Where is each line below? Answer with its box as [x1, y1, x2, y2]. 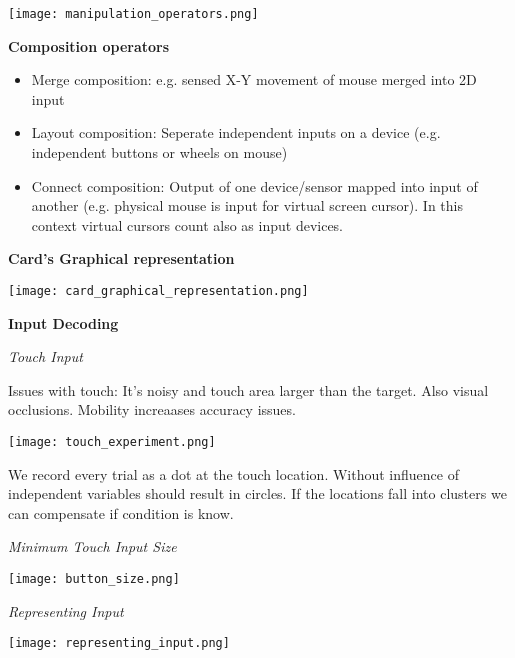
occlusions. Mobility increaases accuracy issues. [8, 399, 296, 420]
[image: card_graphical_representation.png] [8, 284, 309, 298]
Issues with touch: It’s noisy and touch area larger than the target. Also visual [8, 379, 489, 400]
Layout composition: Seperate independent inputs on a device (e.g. [31, 122, 441, 143]
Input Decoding [8, 312, 119, 333]
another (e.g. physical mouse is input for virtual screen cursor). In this [31, 195, 464, 216]
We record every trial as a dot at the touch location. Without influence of [8, 463, 459, 484]
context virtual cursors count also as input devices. [31, 214, 344, 235]
